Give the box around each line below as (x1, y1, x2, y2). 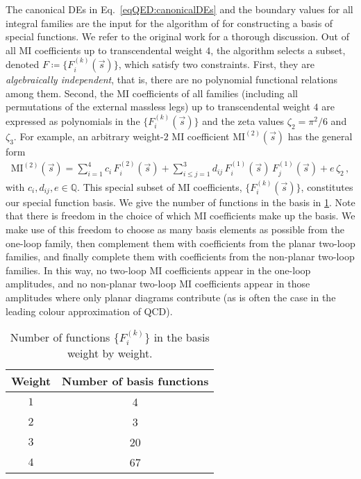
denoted (6, 57, 40, 72)
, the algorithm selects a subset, (210, 42, 346, 57)
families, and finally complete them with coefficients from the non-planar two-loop (6, 249, 355, 264)
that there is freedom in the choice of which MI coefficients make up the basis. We (6, 208, 355, 223)
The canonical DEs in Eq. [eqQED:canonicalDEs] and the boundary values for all (6, 2, 353, 16)
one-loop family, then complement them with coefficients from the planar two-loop (6, 235, 355, 250)
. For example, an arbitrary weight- (13, 128, 164, 143)
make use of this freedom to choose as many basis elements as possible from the (6, 222, 345, 237)
